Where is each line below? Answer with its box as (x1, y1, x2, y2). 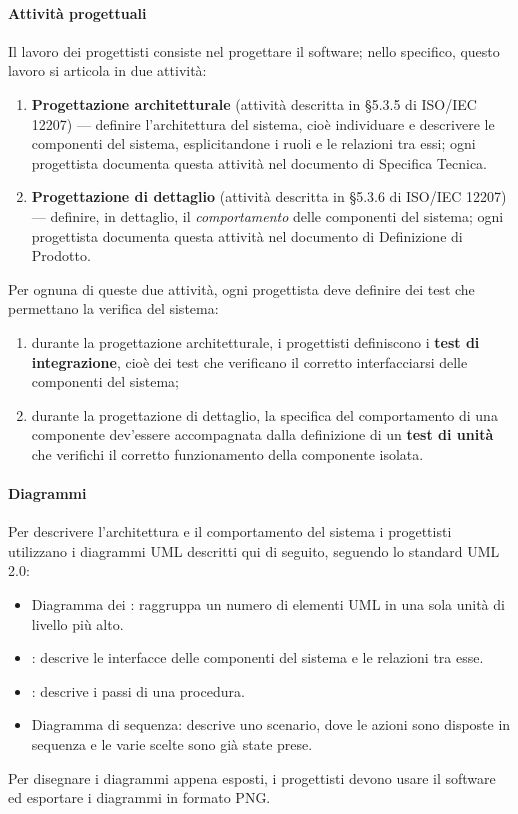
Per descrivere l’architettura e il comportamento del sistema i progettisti (8, 521, 452, 542)
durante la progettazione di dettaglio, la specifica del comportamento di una (31, 404, 498, 425)
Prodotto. (31, 245, 91, 266)
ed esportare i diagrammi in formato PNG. (8, 787, 271, 808)
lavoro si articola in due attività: (8, 60, 207, 81)
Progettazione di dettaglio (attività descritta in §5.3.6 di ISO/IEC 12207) (31, 186, 507, 207)
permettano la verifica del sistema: (8, 298, 219, 319)
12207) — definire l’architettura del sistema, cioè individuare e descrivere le (31, 113, 495, 134)
